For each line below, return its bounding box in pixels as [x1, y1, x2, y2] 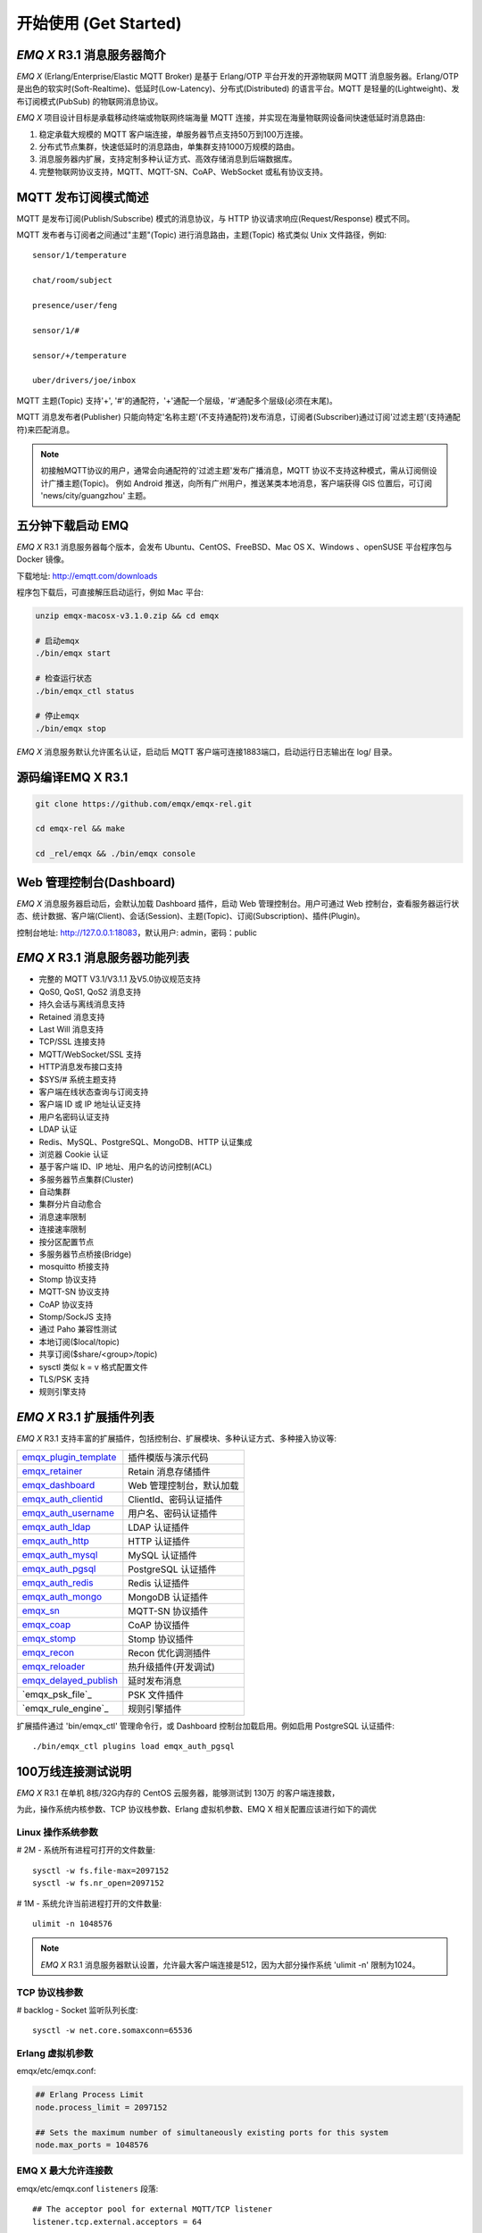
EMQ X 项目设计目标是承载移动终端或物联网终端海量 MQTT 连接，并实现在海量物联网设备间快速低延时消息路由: [16, 113, 426, 123]
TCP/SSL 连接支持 [38, 1036, 106, 1047]
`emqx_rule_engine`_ [21, 1702, 109, 1714]
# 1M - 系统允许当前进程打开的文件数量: [16, 1898, 162, 1909]
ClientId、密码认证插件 [128, 1493, 223, 1505]
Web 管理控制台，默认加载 [128, 1479, 240, 1492]
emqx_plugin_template [21, 1451, 117, 1463]
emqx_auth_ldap [21, 1520, 91, 1533]
